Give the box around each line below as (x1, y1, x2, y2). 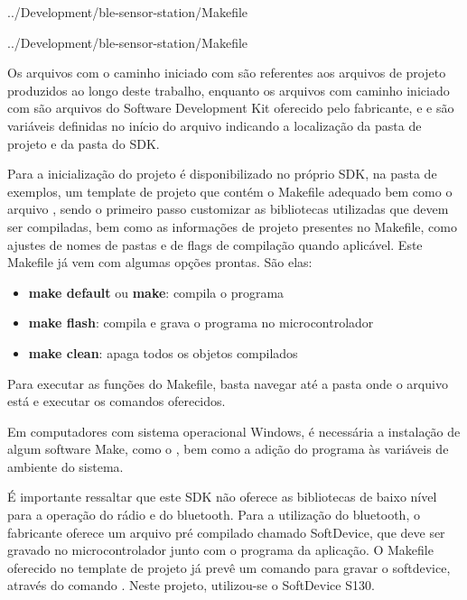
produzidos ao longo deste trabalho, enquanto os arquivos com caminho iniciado (7, 80, 450, 99)
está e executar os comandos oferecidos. (7, 392, 226, 411)
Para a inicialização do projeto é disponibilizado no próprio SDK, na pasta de (7, 164, 437, 183)
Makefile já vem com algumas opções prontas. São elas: (7, 253, 313, 272)
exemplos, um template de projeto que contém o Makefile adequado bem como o (7, 181, 453, 200)
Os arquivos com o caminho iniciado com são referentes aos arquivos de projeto (7, 63, 446, 82)
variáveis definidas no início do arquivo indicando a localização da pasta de (7, 115, 422, 134)
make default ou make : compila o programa (28, 282, 285, 301)
